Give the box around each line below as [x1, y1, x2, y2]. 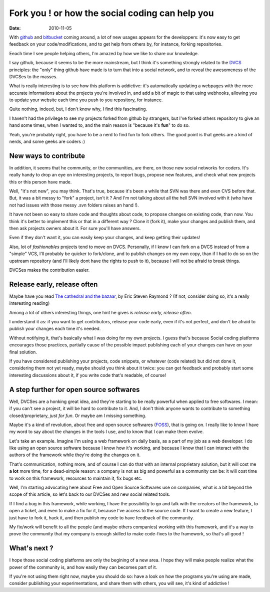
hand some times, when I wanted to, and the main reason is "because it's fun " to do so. [9, 122, 190, 128]
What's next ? [9, 544, 53, 552]
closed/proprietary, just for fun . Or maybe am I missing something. [9, 413, 146, 419]
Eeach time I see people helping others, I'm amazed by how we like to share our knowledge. [9, 50, 199, 56]
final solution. [9, 349, 37, 355]
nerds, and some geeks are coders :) [9, 138, 85, 145]
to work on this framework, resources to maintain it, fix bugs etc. [9, 475, 142, 481]
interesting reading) [9, 300, 50, 306]
